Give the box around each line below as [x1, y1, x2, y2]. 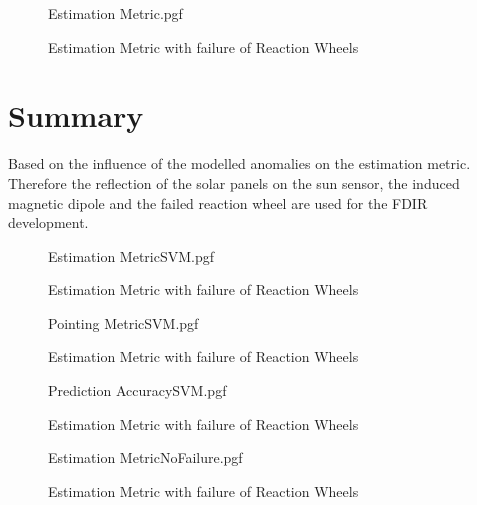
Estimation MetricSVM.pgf [48, 245, 215, 266]
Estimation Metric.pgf [48, 3, 183, 23]
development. [8, 212, 89, 233]
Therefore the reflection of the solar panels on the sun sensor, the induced [8, 172, 460, 193]
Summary [8, 95, 144, 136]
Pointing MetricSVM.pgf [48, 312, 199, 333]
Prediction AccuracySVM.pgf [48, 380, 227, 401]
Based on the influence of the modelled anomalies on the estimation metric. [8, 153, 471, 174]
